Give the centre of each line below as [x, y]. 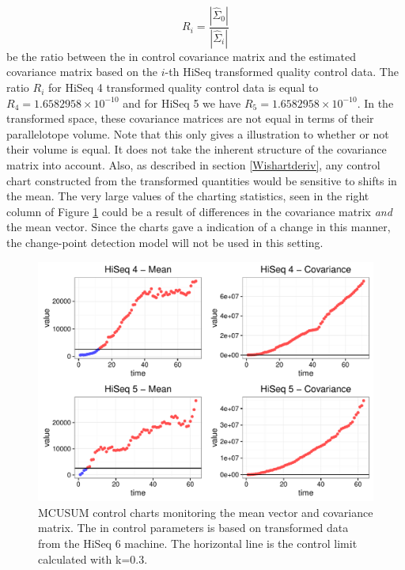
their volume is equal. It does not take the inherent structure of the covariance [197, 149]
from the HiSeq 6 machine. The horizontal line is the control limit [198, 543]
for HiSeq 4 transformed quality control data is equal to [183, 87]
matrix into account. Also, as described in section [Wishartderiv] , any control [193, 165]
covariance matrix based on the [82, 72]
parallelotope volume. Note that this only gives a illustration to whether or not [198, 133]
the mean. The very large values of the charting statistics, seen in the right [188, 196]
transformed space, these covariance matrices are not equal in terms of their [190, 118]
